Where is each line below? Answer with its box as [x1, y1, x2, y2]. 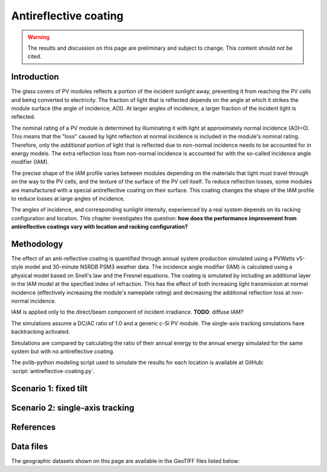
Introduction [11, 72, 59, 82]
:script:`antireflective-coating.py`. [11, 367, 95, 374]
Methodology [11, 238, 64, 249]
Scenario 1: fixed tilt [11, 383, 88, 394]
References [11, 422, 56, 432]
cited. [27, 53, 42, 60]
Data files [11, 441, 48, 451]
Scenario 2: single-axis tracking [11, 402, 134, 413]
